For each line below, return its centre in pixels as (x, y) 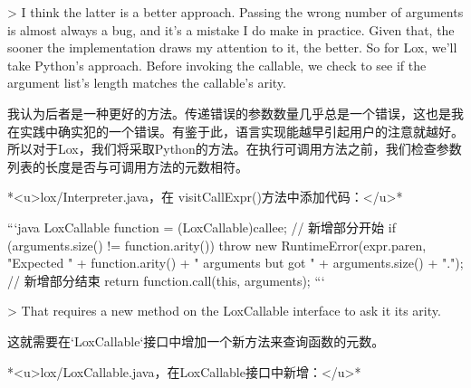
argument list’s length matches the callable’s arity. (147, 83)
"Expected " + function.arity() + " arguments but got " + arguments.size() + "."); (235, 263)
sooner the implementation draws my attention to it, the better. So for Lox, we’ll (232, 47)
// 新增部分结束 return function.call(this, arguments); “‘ (166, 280)
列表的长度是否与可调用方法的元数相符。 (128, 166)
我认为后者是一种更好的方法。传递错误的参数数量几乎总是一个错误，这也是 (229, 113)
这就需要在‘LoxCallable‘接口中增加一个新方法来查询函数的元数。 (196, 341)
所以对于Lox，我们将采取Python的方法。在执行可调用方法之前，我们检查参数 (235, 149)
